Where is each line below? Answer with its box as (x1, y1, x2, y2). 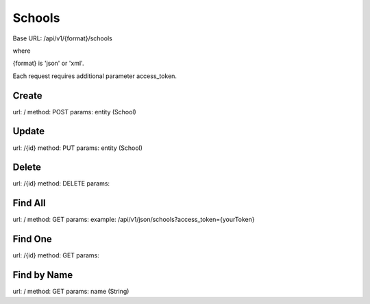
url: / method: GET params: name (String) (12, 288, 129, 296)
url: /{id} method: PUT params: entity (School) (12, 144, 143, 152)
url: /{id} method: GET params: (12, 251, 99, 259)
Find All (12, 197, 46, 209)
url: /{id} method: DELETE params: (12, 179, 110, 188)
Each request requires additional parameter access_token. (12, 72, 177, 80)
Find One (12, 233, 53, 245)
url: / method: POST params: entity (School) (12, 107, 136, 116)
